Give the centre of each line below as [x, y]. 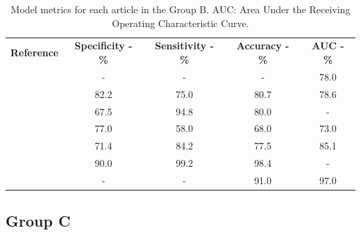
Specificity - [103, 46]
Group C [38, 221]
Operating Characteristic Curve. [180, 23]
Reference [35, 52]
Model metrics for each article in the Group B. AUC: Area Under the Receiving [180, 9]
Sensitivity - [184, 46]
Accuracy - [263, 46]
